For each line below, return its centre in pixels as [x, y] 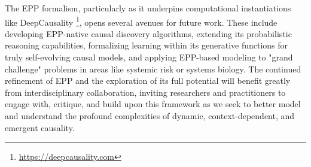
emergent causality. [40, 127]
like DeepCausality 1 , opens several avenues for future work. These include [141, 21]
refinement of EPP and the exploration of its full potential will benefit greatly [148, 81]
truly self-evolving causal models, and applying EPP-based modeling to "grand [149, 57]
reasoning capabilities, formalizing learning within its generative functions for [147, 45]
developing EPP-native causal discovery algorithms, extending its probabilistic [148, 33]
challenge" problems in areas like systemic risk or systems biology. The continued [153, 69]
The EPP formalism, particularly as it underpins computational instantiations [148, 8]
